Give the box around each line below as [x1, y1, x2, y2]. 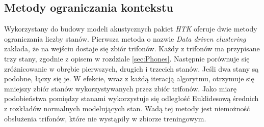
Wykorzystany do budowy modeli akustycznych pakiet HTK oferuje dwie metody [4, 23, 257, 34]
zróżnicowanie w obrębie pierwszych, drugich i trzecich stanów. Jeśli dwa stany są [4, 63, 259, 74]
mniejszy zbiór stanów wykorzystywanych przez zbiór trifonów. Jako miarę [4, 83, 237, 93]
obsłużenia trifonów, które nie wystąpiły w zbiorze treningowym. [4, 113, 206, 123]
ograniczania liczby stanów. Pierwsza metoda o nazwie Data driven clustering [4, 33, 246, 44]
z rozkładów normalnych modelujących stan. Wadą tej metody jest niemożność [4, 103, 250, 113]
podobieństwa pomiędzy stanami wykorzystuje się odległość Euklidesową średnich [4, 93, 259, 104]
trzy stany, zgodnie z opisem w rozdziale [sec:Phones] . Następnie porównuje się [4, 53, 250, 63]
